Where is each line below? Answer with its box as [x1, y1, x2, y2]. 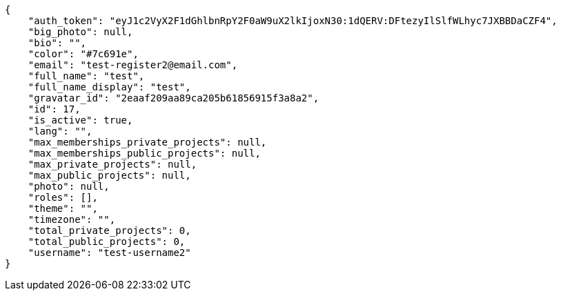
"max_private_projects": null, [28, 159, 197, 170]
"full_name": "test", [28, 70, 145, 81]
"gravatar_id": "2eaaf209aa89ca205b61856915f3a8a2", [28, 92, 319, 103]
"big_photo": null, [28, 26, 133, 37]
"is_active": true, [28, 115, 133, 126]
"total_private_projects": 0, [28, 225, 191, 236]
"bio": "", [28, 37, 87, 48]
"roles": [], [28, 192, 98, 203]
